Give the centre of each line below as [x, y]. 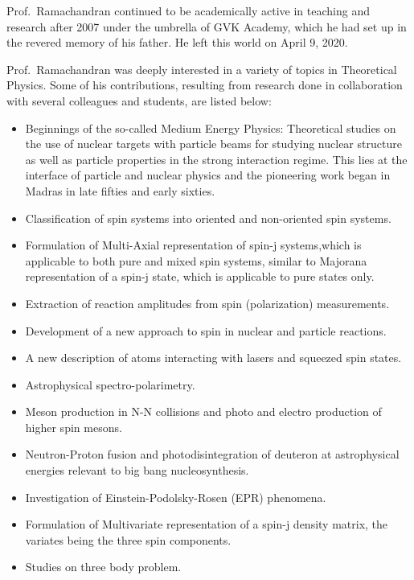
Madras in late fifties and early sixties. [120, 190]
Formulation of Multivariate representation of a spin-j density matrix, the [207, 524]
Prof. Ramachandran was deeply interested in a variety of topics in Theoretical [202, 69]
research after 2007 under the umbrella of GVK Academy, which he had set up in [207, 26]
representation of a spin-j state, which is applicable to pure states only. [200, 276]
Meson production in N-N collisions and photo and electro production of [203, 411]
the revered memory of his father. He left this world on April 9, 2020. [177, 42]
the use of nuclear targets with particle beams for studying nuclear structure [213, 144]
